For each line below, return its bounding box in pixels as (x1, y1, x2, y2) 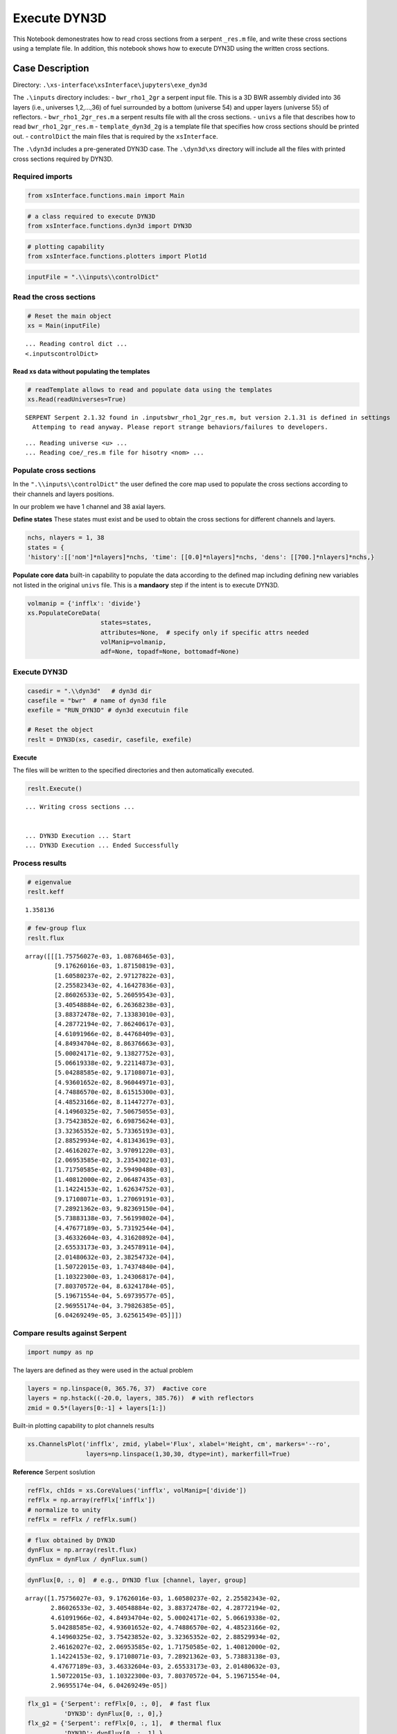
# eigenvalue (27, 878, 72, 886)
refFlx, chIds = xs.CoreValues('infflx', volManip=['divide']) (27, 1486, 247, 1494)
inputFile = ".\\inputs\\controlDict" (27, 273, 159, 281)
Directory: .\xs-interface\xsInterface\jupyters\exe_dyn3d (12, 80, 208, 89)
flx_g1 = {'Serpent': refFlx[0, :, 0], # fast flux (27, 1700, 211, 1708)
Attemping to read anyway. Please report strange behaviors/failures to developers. (32, 423, 328, 431)
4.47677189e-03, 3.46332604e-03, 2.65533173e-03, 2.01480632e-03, (51, 1662, 281, 1670)
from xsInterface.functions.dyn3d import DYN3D (27, 222, 192, 230)
